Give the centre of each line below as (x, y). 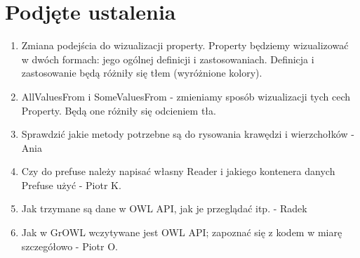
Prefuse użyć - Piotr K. (71, 185)
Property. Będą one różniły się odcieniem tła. (119, 110)
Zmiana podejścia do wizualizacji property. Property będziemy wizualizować (185, 45)
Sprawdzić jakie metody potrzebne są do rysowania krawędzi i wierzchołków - (188, 134)
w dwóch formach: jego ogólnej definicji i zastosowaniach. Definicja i (168, 59)
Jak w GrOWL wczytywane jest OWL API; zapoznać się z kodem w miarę (182, 232)
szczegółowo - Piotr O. (69, 246)
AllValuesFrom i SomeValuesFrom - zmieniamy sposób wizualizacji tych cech (186, 96)
